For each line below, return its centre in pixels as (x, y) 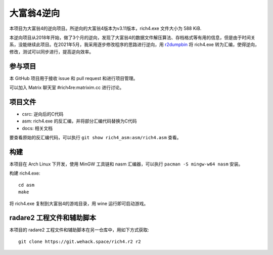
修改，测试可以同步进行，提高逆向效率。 (51, 52)
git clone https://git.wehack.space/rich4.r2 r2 (80, 241)
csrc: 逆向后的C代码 (43, 114)
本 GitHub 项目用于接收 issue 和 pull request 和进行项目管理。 (74, 78)
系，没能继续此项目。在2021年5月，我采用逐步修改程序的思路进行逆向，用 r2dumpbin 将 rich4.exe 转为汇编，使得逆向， (134, 45)
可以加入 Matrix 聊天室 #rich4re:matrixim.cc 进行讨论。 (67, 88)
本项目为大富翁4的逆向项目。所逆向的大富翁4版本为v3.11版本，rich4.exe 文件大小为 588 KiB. (105, 28)
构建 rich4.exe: (25, 173)
